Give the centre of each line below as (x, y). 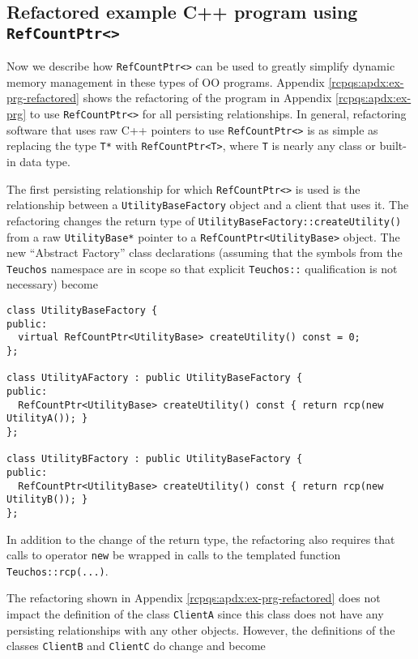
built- (393, 145)
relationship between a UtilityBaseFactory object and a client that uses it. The (208, 205)
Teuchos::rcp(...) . (58, 570)
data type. (45, 161)
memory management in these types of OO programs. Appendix (166, 81)
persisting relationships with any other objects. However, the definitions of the (201, 629)
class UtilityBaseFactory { (82, 311)
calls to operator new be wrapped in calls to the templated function (174, 555)
